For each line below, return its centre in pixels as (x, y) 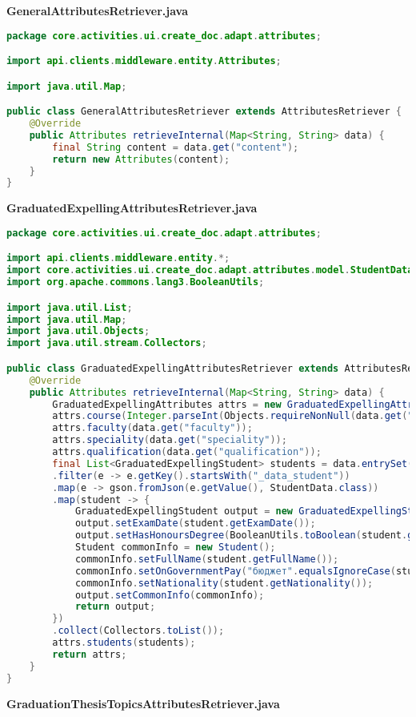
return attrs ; (90, 654)
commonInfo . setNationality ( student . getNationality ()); (224, 583)
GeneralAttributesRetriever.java (97, 10)
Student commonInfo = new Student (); (175, 547)
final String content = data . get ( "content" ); (176, 147)
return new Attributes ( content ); (141, 159)
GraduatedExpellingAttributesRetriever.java (132, 208)
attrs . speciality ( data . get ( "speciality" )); (170, 440)
